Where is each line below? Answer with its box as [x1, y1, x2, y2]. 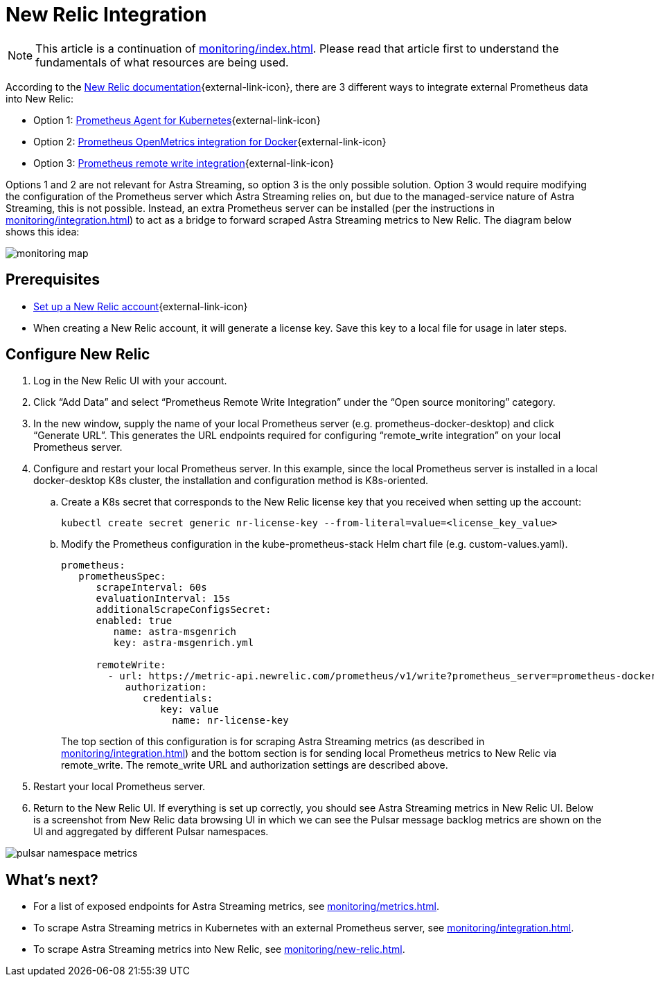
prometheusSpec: [78, 571, 166, 582]
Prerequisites [6, 271, 100, 289]
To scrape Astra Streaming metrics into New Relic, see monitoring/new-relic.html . [33, 943, 405, 956]
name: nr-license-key [172, 715, 289, 726]
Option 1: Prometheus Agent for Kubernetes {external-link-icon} [33, 114, 321, 126]
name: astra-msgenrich [113, 626, 236, 638]
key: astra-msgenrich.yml [113, 637, 254, 649]
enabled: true [96, 615, 173, 627]
